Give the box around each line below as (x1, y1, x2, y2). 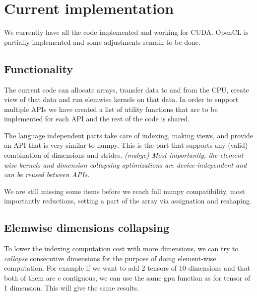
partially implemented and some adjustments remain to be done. (4, 36, 200, 47)
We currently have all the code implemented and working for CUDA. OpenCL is (4, 27, 249, 37)
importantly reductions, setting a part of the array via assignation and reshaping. (4, 196, 252, 206)
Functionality (4, 61, 73, 76)
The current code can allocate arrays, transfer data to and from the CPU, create (4, 84, 249, 95)
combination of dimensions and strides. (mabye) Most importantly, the (4, 150, 218, 160)
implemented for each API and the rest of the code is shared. (4, 113, 190, 124)
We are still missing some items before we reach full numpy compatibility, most (4, 186, 245, 196)
